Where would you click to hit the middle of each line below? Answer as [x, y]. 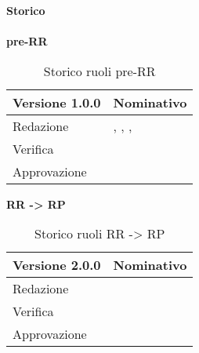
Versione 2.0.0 [57, 265]
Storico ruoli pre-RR [99, 71]
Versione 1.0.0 [57, 102]
